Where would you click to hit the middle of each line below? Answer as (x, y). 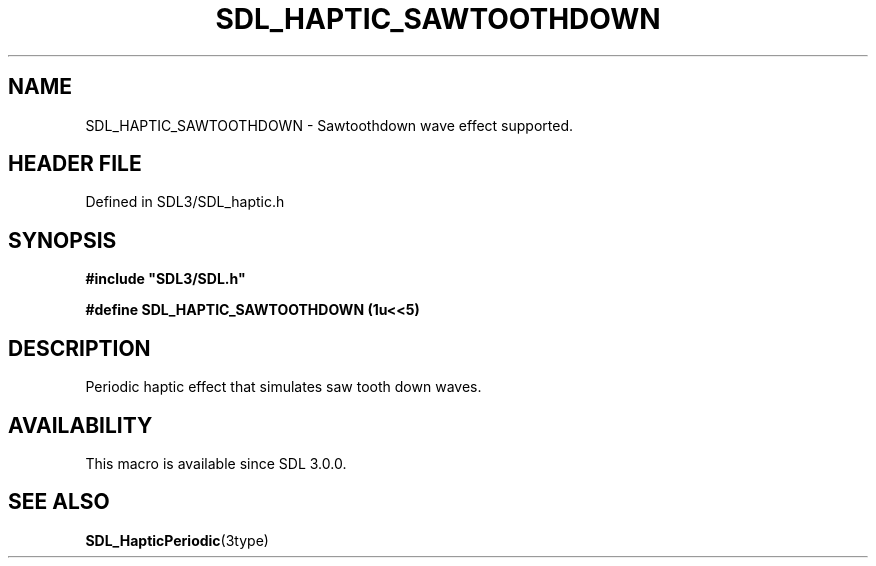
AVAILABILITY (80, 425)
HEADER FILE (75, 164)
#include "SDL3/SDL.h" (165, 279)
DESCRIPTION (79, 348)
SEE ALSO (59, 502)
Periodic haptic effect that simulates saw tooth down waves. (283, 387)
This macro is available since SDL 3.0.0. (216, 463)
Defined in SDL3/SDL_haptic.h (185, 202)
